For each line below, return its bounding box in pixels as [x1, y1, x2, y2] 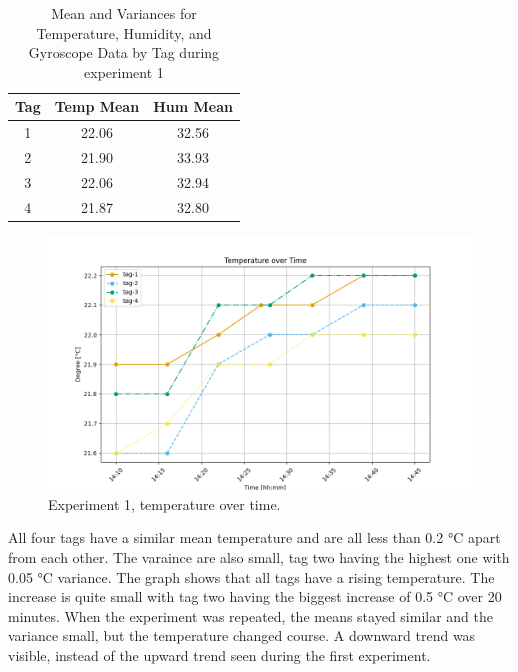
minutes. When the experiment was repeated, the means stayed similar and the [8, 605, 494, 626]
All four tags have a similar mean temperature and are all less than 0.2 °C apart [8, 527, 501, 548]
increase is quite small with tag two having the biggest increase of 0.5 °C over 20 [8, 586, 502, 607]
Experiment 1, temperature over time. [48, 493, 281, 514]
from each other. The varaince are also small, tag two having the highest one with [8, 547, 510, 568]
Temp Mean [54, 96, 140, 117]
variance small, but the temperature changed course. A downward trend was [8, 625, 476, 646]
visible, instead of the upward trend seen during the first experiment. [8, 644, 431, 665]
